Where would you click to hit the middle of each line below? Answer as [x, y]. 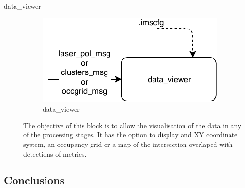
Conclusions [34, 180]
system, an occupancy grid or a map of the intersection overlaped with [128, 144]
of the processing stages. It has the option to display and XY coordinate [130, 135]
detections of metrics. [55, 153]
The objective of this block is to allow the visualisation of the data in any [132, 125]
